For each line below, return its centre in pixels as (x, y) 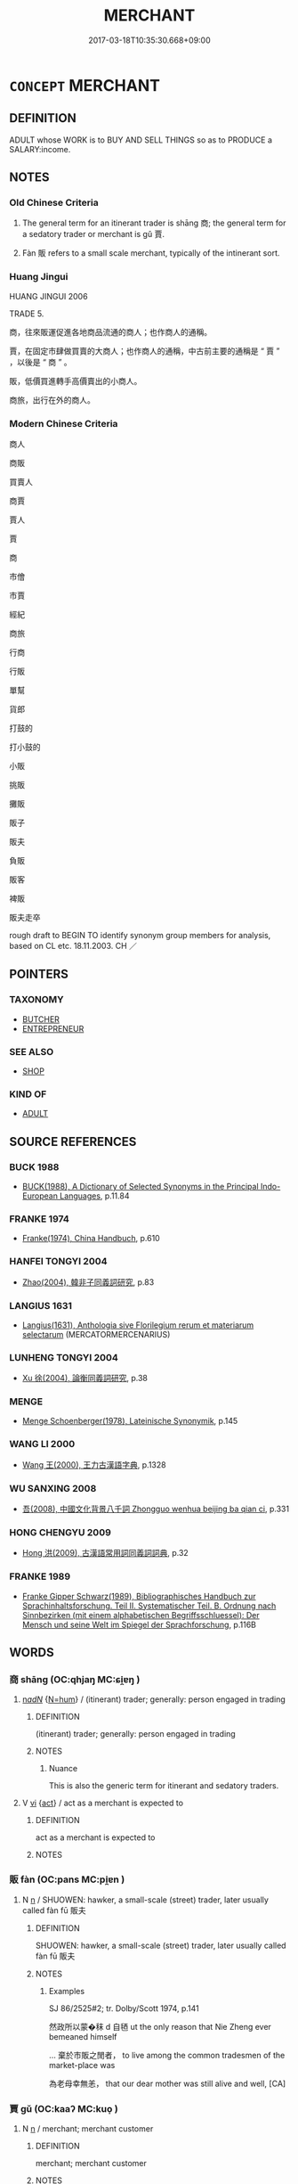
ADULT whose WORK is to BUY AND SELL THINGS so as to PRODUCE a (141, 140)
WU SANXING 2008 (53, 1488)
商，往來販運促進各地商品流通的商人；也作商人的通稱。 (110, 331)
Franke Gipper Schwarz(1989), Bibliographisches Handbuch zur (139, 1596)
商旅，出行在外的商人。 (52, 400)
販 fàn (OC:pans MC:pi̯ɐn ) (67, 1879)
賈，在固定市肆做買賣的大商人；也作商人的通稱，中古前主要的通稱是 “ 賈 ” (145, 351)
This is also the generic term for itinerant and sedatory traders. (164, 1786)
